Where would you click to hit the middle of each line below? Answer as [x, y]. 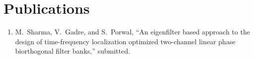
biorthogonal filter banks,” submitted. [73, 51]
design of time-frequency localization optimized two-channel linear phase [125, 41]
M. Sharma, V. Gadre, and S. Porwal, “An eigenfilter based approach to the [132, 32]
